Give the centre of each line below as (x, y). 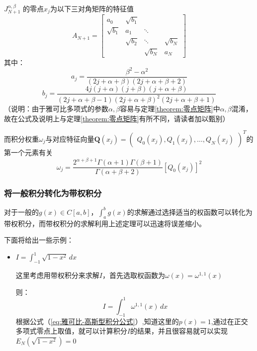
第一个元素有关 (28, 152)
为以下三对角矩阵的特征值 (92, 8)
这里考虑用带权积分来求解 (57, 275)
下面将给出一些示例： (39, 240)
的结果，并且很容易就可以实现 (179, 331)
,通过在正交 (229, 321)
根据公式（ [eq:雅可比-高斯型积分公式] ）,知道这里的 (97, 321)
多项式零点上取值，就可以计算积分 (71, 331)
